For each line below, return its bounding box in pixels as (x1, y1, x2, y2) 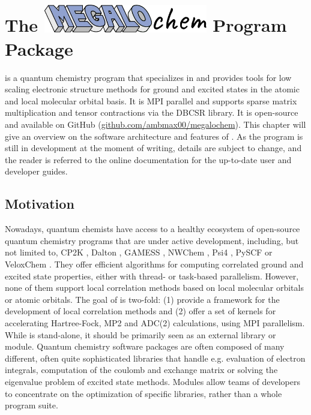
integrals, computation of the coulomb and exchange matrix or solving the (5, 363, 278, 376)
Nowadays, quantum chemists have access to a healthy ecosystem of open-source (5, 222, 300, 235)
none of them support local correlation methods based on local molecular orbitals (5, 281, 304, 294)
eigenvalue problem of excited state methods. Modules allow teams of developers (5, 375, 300, 387)
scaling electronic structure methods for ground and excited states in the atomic (5, 83, 300, 95)
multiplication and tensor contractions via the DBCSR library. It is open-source (5, 106, 298, 119)
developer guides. (5, 165, 68, 178)
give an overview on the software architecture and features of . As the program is (5, 130, 303, 142)
